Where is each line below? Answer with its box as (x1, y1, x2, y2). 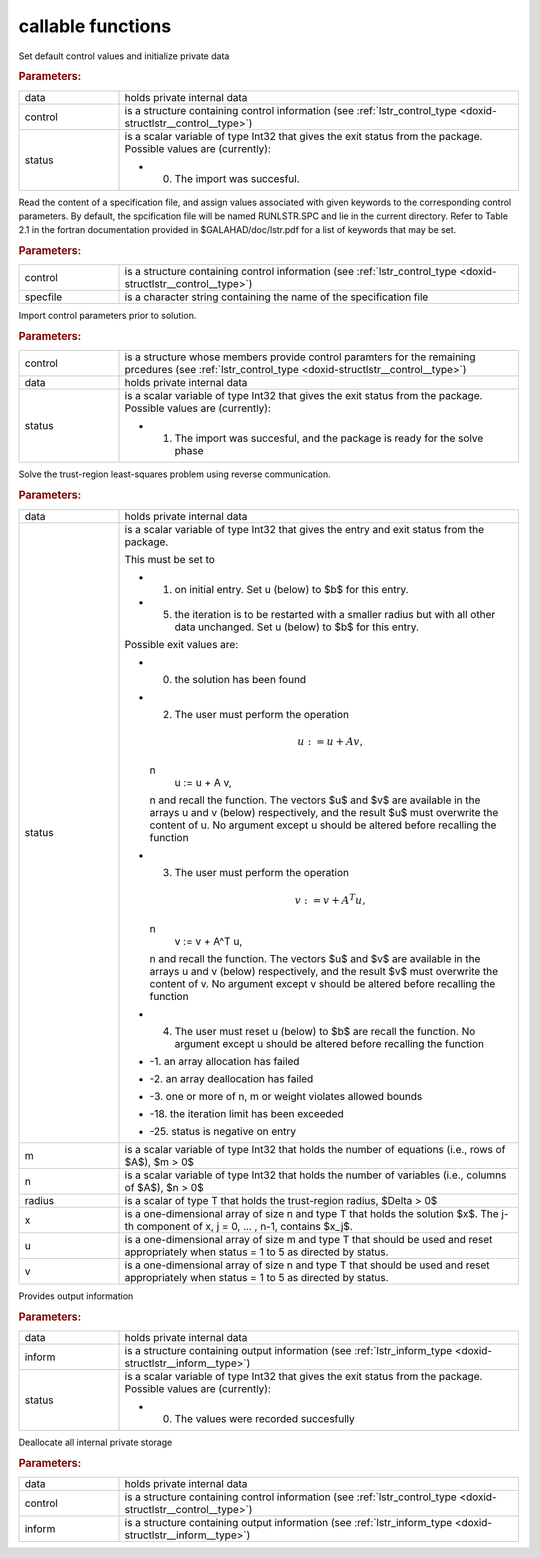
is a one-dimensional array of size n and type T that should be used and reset (124, 1258, 490, 1272)
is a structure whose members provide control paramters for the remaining (124, 350, 476, 364)
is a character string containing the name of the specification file (124, 290, 429, 304)
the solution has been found (174, 672, 307, 686)
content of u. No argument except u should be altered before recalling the (149, 818, 497, 832)
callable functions (18, 15, 172, 37)
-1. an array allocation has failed (149, 1055, 300, 1069)
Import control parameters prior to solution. (18, 310, 197, 322)
